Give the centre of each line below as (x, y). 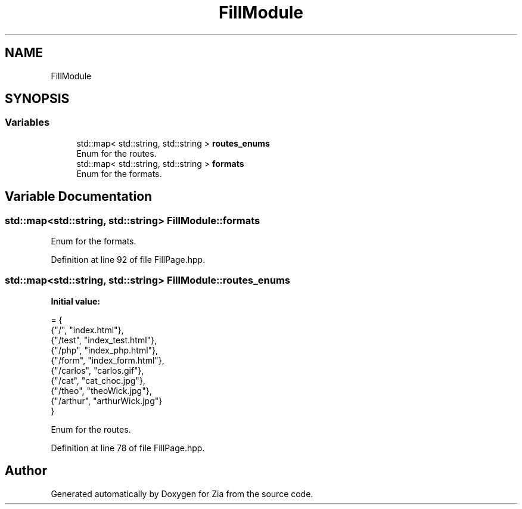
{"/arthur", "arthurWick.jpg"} (107, 401)
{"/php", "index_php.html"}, (105, 350)
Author (26, 471)
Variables (27, 122)
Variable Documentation (79, 197)
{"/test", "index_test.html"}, (104, 340)
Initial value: (75, 301)
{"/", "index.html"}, (87, 330)
